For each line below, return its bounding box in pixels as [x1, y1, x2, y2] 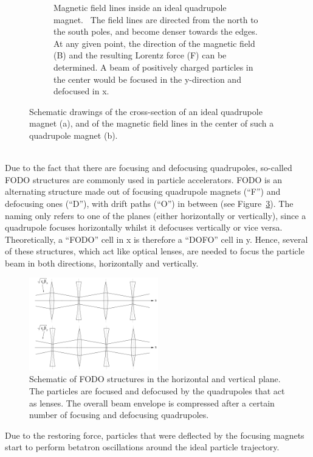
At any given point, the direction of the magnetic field [53, 37, 255, 49]
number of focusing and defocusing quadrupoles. [29, 408, 209, 421]
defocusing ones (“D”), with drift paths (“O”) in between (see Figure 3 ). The [5, 197, 294, 209]
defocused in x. [53, 85, 109, 97]
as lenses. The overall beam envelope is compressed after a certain [29, 396, 275, 409]
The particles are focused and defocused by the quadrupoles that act [29, 385, 285, 397]
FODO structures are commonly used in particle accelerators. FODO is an [5, 173, 282, 186]
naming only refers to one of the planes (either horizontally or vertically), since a [5, 209, 306, 222]
